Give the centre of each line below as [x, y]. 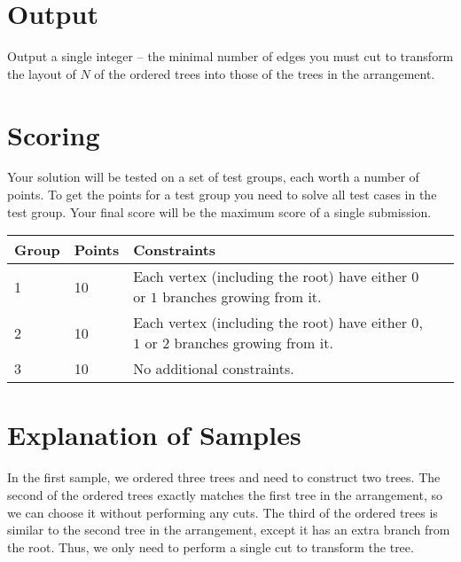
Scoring [54, 134]
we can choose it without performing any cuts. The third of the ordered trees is [223, 512]
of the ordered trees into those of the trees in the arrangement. [265, 73]
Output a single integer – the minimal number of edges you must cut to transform [230, 56]
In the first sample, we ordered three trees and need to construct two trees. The [224, 477]
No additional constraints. [214, 369]
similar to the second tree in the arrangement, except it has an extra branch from [229, 530]
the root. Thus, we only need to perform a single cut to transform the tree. [211, 546]
